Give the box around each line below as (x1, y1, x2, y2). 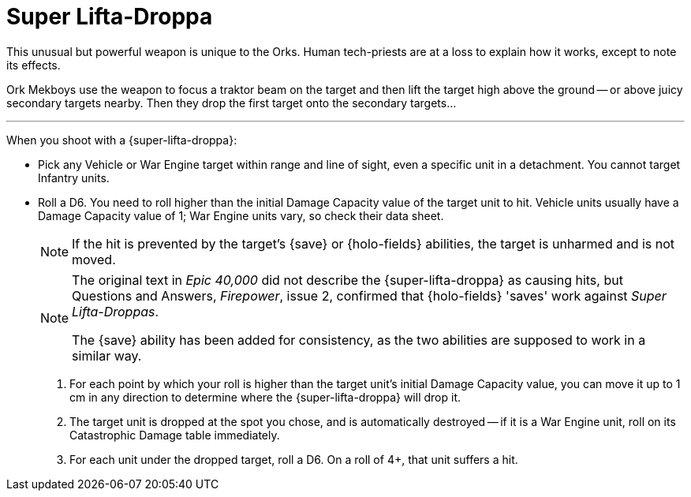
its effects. (6, 58, 61, 72)
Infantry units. (38, 170, 110, 185)
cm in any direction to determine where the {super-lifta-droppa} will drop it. (69, 390, 461, 404)
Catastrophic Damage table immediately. (69, 428, 280, 442)
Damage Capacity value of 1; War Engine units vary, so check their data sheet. (38, 208, 444, 222)
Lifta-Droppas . (72, 303, 159, 319)
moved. (72, 251, 116, 267)
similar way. (72, 347, 142, 364)
